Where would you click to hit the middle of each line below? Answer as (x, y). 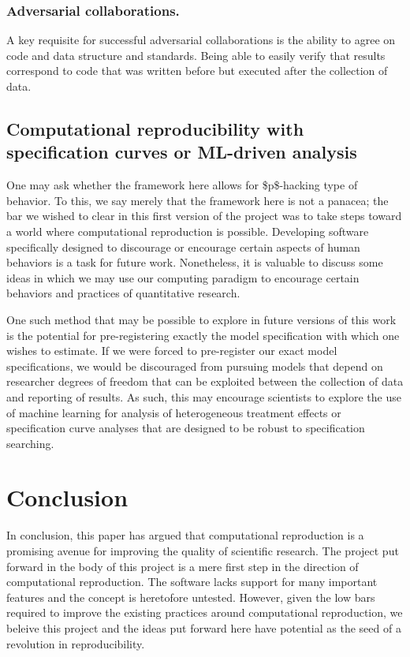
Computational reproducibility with (155, 128)
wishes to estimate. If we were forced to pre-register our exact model (172, 351)
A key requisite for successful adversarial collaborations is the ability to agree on (201, 40)
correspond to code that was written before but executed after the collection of (197, 71)
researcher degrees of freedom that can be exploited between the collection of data (205, 381)
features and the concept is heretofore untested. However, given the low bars (191, 597)
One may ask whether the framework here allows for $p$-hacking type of (182, 185)
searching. (30, 443)
